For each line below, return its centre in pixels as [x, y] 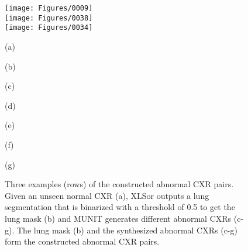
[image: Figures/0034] [49, 28]
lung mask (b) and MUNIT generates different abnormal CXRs [118, 218]
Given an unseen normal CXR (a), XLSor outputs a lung [107, 195]
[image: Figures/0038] [49, 18]
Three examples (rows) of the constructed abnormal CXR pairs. [119, 184]
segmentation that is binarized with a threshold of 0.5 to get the [120, 207]
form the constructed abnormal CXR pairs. [82, 241]
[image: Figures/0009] [49, 8]
